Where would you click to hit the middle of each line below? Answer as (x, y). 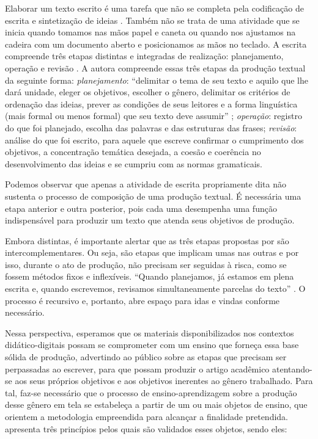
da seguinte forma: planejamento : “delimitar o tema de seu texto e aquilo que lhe (157, 80)
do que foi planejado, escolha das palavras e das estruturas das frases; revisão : (151, 127)
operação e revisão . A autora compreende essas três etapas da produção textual (155, 67)
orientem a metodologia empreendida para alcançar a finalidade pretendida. (147, 416)
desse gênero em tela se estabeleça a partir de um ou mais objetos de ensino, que (156, 405)
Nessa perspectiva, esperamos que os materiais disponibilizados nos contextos (150, 332)
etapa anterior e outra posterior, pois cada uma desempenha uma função (141, 208)
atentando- (292, 368)
